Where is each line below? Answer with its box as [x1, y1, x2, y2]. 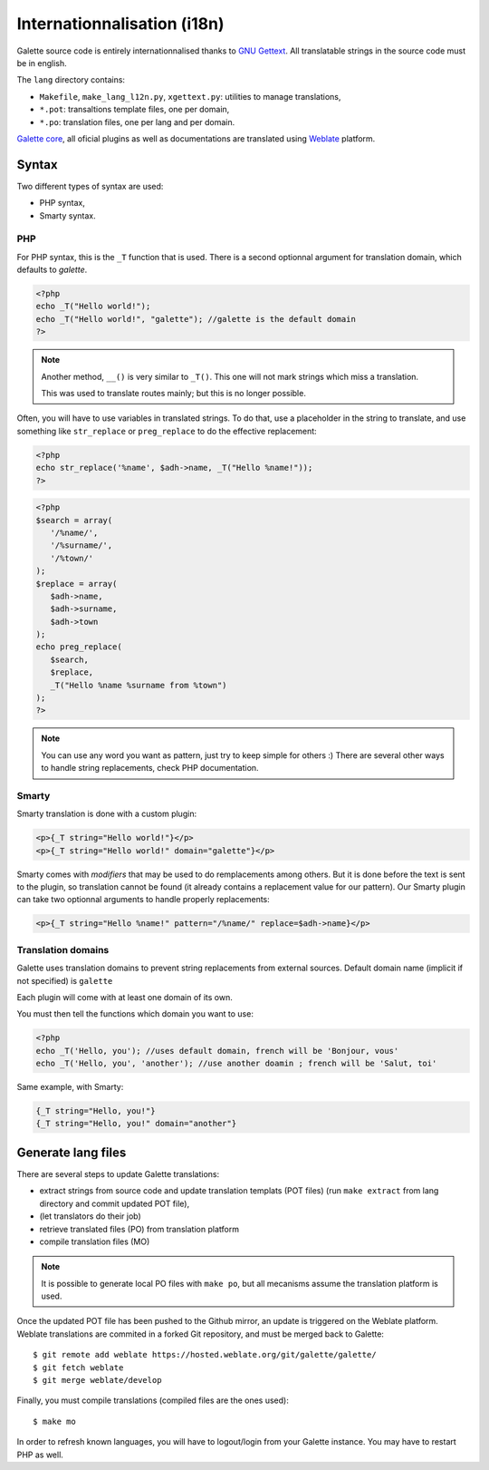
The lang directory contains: [16, 74, 126, 85]
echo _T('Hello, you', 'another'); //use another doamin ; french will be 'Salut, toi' [35, 1058, 437, 1069]
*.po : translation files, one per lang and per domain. [39, 116, 235, 127]
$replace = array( [35, 579, 118, 589]
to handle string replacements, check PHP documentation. [41, 763, 259, 774]
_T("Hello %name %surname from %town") [50, 680, 227, 690]
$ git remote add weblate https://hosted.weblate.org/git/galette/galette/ [33, 1349, 377, 1360]
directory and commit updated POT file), [39, 1198, 190, 1209]
